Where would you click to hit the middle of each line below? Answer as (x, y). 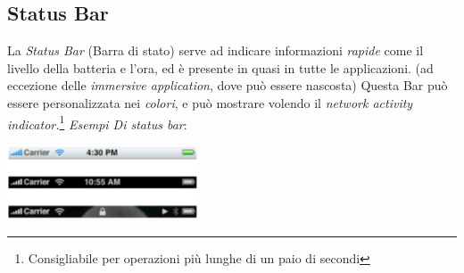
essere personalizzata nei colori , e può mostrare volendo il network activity (210, 102)
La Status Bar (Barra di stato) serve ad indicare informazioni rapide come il (215, 50)
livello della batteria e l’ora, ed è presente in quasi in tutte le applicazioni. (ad (220, 67)
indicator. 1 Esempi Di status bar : (97, 122)
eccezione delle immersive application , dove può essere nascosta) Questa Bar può (228, 85)
